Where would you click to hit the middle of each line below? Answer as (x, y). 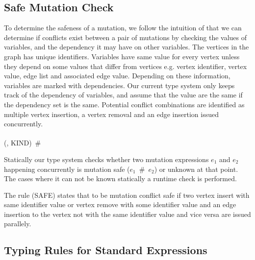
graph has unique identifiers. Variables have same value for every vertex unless (122, 56)
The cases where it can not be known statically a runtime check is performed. (120, 178)
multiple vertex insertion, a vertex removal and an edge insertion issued (111, 114)
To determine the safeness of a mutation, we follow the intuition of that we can (123, 28)
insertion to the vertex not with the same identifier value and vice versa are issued (127, 214)
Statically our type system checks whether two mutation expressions (106, 159)
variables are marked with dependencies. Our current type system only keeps (119, 85)
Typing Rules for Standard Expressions (106, 250)
